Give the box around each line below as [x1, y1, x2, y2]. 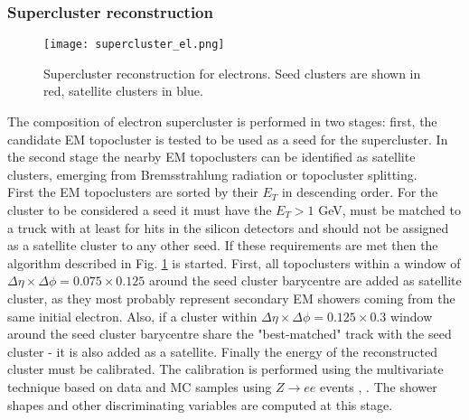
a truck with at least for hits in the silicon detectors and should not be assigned [7, 218, 449, 237]
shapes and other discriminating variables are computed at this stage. [7, 395, 393, 414]
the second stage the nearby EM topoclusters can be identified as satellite [7, 147, 416, 166]
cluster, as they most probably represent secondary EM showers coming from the [7, 289, 455, 307]
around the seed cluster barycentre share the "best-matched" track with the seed [7, 324, 452, 343]
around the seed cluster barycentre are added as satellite [148, 271, 462, 290]
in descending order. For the [281, 182, 438, 201]
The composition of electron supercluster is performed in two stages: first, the [7, 112, 437, 131]
